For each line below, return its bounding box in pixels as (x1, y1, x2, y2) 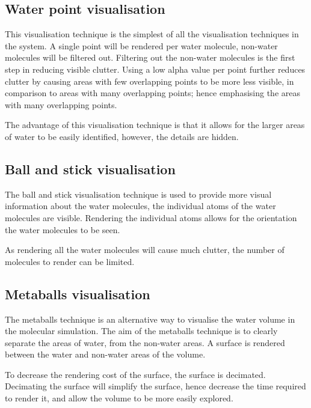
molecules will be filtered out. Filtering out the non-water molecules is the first (5, 51, 295, 64)
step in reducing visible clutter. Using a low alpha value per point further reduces (5, 62, 306, 75)
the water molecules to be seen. (5, 223, 120, 236)
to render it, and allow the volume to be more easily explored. (5, 392, 233, 404)
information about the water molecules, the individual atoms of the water (5, 199, 276, 212)
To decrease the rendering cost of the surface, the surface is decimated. (5, 368, 266, 380)
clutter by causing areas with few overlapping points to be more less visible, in (5, 75, 294, 87)
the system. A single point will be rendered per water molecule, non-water (5, 39, 278, 52)
